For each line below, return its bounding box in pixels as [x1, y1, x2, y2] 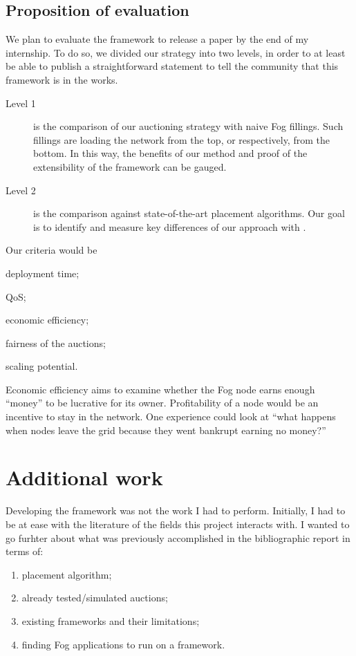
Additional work [6, 463, 163, 491]
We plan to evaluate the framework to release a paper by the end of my [6, 32, 309, 46]
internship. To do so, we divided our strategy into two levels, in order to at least [6, 45, 346, 59]
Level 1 [6, 95, 36, 110]
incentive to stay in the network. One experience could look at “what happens [6, 409, 336, 424]
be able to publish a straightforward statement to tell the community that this [6, 59, 339, 73]
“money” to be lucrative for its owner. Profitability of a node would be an [6, 395, 319, 410]
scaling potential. [6, 359, 78, 373]
